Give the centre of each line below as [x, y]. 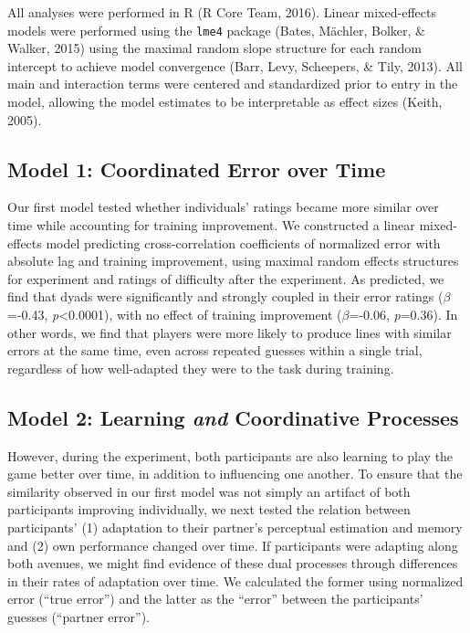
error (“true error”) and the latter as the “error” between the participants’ [215, 599]
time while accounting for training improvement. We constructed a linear [211, 225]
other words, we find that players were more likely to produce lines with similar [230, 332]
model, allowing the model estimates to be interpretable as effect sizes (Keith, [225, 102]
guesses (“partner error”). [78, 616]
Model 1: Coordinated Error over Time [197, 169]
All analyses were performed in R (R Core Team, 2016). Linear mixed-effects [222, 12]
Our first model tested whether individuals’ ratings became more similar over [223, 207]
